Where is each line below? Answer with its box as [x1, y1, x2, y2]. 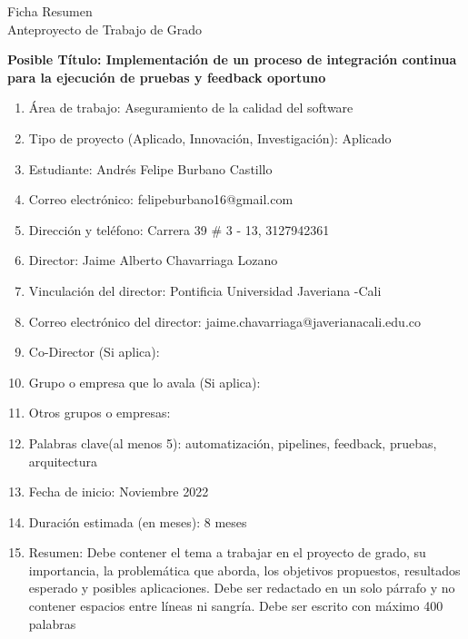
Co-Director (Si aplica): [28, 342, 160, 361]
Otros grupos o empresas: [28, 403, 171, 422]
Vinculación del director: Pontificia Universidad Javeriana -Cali [28, 280, 382, 300]
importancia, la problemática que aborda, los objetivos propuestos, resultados [28, 560, 461, 579]
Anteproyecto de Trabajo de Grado [7, 19, 203, 38]
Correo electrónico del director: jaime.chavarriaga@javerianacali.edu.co [28, 311, 422, 330]
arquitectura [28, 451, 97, 470]
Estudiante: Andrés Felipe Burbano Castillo [28, 159, 273, 178]
